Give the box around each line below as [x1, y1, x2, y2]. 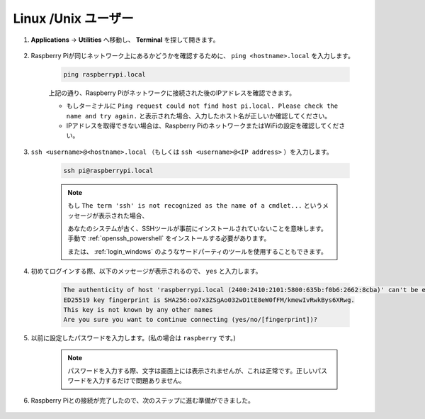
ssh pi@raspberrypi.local [63, 167, 154, 174]
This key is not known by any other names [63, 306, 213, 313]
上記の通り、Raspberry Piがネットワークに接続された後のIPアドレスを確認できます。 [48, 89, 296, 97]
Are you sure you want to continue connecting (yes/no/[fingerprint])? [63, 315, 318, 324]
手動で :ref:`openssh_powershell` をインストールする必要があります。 [67, 234, 271, 242]
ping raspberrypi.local [63, 70, 147, 78]
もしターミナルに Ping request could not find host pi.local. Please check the [66, 101, 339, 110]
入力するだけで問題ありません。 [92, 376, 186, 385]
